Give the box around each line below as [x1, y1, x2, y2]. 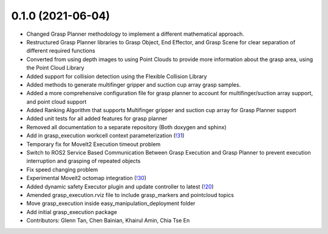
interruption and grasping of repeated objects [26, 158, 141, 165]
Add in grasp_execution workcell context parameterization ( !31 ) [26, 132, 185, 139]
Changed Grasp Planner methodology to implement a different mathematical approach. [26, 30, 244, 38]
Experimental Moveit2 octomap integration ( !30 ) [26, 175, 147, 182]
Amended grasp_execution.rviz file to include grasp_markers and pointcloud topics [26, 191, 234, 198]
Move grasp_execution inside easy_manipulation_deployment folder [26, 200, 196, 207]
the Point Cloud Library [26, 64, 84, 72]
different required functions [26, 47, 95, 55]
